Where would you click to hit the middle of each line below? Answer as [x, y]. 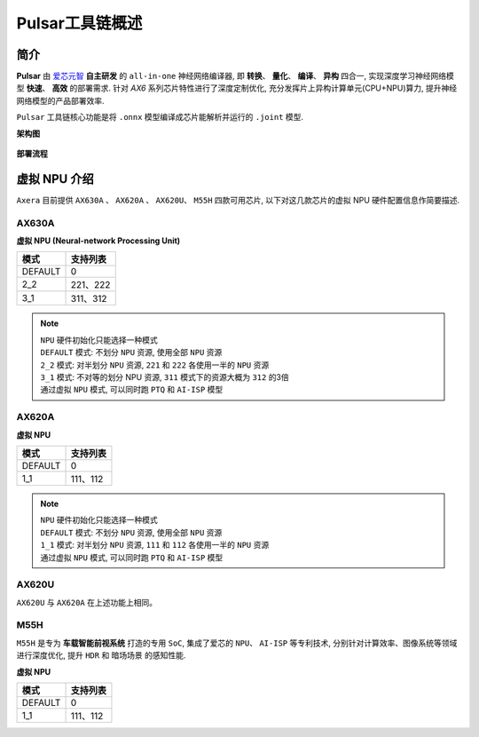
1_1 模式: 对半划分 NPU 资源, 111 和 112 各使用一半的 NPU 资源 [155, 545]
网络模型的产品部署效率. [61, 100]
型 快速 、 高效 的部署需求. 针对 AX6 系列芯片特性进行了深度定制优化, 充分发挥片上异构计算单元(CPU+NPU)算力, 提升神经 [236, 88]
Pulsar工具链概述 [79, 23]
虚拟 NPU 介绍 [55, 179]
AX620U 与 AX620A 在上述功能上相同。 [86, 602]
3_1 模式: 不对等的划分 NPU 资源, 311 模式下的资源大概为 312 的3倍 [165, 377]
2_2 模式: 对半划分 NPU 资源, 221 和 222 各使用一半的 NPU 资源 [155, 365]
